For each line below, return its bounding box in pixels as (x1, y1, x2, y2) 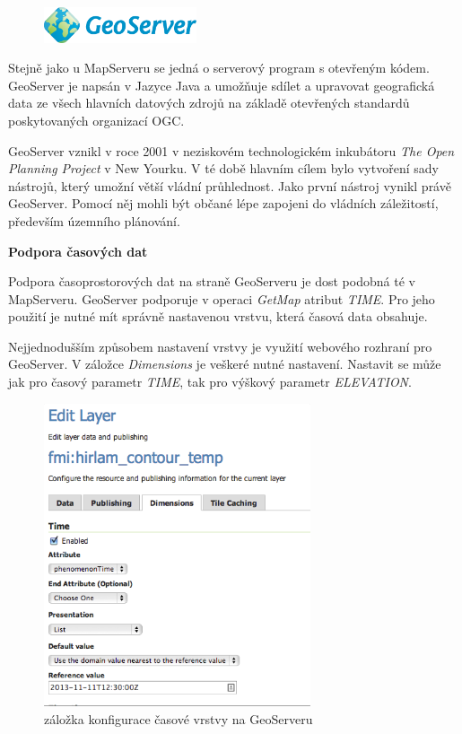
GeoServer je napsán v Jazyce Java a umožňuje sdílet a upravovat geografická (8, 75, 435, 94)
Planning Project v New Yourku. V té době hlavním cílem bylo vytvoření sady (8, 159, 439, 178)
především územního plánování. (8, 211, 180, 230)
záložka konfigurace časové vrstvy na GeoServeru (44, 709, 313, 728)
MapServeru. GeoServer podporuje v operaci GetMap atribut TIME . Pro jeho (8, 289, 435, 308)
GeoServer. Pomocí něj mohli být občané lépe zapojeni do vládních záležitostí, (8, 194, 439, 213)
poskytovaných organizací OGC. (8, 110, 185, 129)
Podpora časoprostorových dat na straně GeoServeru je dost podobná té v (8, 272, 415, 291)
